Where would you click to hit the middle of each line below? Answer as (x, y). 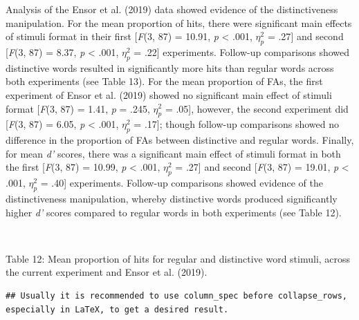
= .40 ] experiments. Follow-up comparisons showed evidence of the (182, 183)
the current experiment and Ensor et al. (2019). (107, 272)
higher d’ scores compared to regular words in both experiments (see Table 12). (174, 212)
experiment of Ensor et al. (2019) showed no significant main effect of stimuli (169, 94)
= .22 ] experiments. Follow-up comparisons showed (242, 51)
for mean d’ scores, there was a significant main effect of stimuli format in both (173, 153)
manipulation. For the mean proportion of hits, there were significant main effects (179, 22)
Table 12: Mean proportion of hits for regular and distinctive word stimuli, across (178, 258)
